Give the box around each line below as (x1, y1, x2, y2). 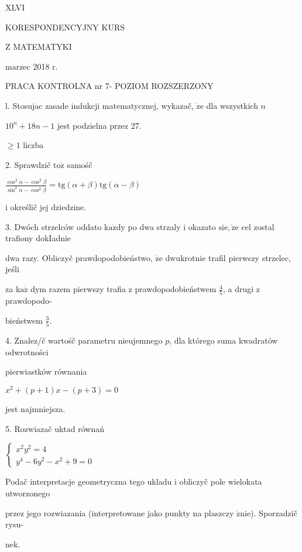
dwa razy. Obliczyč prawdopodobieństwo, (5, 251, 153, 263)
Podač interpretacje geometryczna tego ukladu (5, 475, 172, 488)
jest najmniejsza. (5, 403, 66, 415)
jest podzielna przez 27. (57, 119, 142, 131)
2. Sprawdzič (5, 158, 51, 170)
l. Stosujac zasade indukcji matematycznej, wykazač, (5, 99, 194, 111)
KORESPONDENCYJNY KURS (5, 20, 125, 33)
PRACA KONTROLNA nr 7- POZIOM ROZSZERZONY (5, 80, 214, 92)
